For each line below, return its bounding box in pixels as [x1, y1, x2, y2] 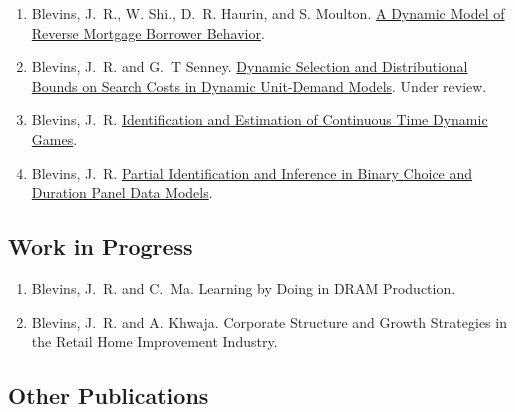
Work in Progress [8, 231, 193, 262]
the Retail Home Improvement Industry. [31, 331, 278, 352]
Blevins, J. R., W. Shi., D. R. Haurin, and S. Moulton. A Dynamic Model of [31, 3, 505, 23]
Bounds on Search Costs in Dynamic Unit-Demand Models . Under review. [31, 75, 487, 96]
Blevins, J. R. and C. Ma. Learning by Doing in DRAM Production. [31, 277, 456, 298]
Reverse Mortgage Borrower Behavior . [31, 22, 265, 43]
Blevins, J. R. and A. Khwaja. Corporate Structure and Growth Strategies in [31, 311, 507, 332]
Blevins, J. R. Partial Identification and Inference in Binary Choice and [31, 162, 473, 183]
